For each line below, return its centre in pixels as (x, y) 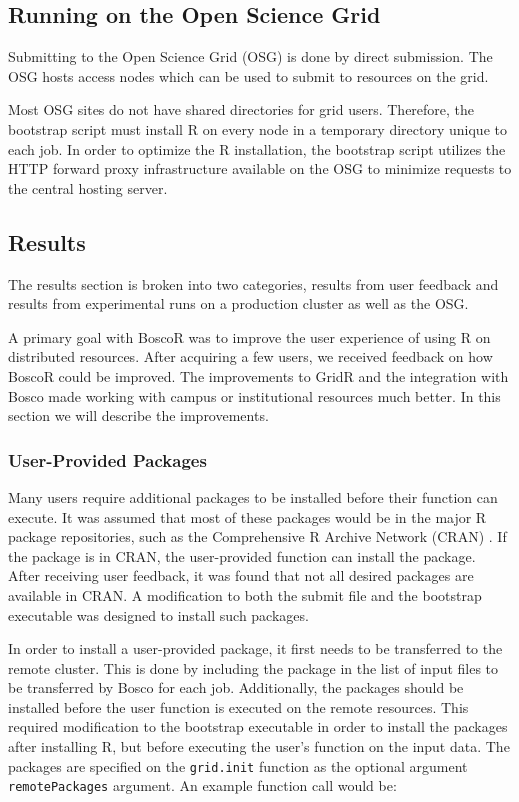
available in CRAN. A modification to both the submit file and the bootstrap (245, 594)
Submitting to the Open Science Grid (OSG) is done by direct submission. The (250, 56)
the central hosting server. (88, 187)
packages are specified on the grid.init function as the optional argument (238, 765)
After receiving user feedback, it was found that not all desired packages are (241, 575)
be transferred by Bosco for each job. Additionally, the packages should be (236, 687)
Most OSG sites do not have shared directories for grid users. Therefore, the (241, 109)
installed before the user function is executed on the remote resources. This (238, 706)
